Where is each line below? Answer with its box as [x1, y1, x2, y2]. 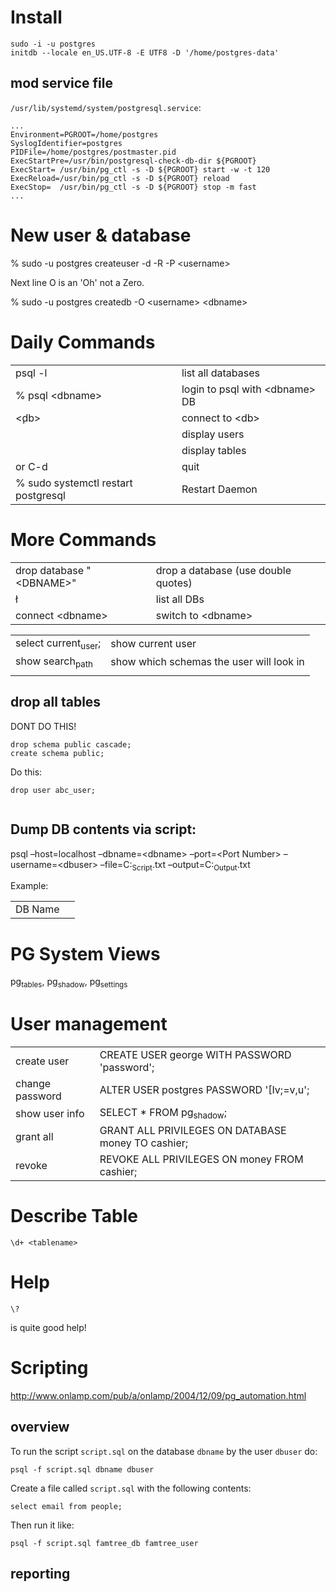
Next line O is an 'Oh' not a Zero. [10, 276, 145, 288]
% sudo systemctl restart [15, 476, 133, 490]
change [15, 1077, 52, 1091]
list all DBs [155, 592, 205, 606]
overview [10, 1419, 70, 1436]
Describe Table [10, 1205, 138, 1228]
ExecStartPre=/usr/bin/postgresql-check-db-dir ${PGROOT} [10, 156, 257, 166]
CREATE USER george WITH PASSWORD [99, 1048, 292, 1062]
